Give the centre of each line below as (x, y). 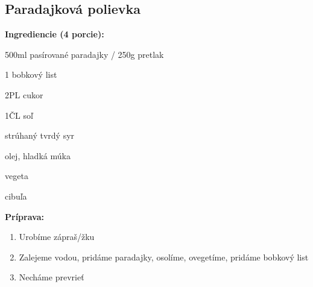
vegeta (17, 176)
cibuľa (16, 196)
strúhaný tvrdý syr (40, 135)
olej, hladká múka (38, 155)
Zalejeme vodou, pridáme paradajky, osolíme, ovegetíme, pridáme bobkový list (164, 257)
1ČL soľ (19, 115)
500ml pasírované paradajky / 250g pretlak (84, 54)
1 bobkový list (31, 74)
